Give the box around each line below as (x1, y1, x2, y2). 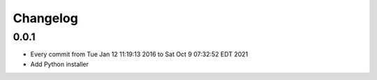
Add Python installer (30, 60, 89, 68)
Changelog (13, 10, 78, 26)
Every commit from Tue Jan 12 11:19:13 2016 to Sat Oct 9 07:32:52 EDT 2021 (30, 50, 249, 58)
